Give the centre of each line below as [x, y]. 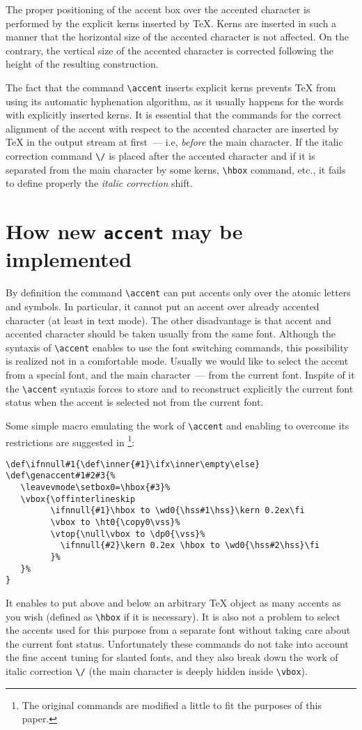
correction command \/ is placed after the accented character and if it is [160, 155]
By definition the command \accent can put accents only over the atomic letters [178, 292]
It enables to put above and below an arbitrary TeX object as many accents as [173, 602]
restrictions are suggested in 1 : [70, 441]
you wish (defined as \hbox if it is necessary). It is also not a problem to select [173, 616]
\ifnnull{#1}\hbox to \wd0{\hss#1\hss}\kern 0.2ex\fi [178, 511]
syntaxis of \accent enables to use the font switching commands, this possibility [177, 347]
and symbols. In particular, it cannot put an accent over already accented [163, 306]
